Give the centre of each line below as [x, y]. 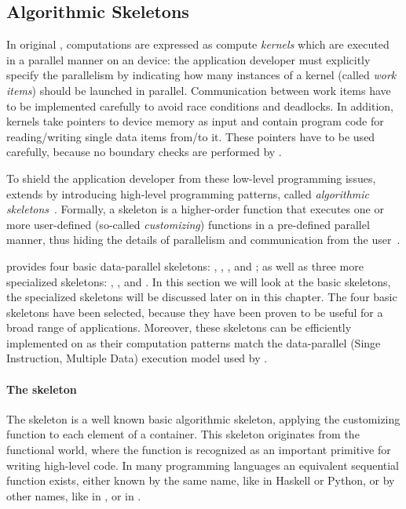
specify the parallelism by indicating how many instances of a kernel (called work [201, 75]
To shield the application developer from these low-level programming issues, [191, 178]
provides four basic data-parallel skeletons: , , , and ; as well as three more [185, 265]
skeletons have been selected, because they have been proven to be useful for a [195, 312]
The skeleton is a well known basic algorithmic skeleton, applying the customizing [203, 418]
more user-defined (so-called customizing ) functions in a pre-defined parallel [188, 224]
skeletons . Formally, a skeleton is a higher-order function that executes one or [195, 209]
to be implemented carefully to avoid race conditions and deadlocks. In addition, [200, 105]
